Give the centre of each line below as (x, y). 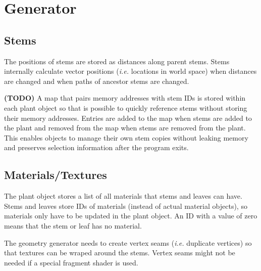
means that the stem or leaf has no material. (73, 225)
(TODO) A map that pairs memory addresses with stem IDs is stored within (125, 98)
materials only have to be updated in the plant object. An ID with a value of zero (131, 216)
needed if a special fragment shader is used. (71, 262)
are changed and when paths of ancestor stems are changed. (97, 81)
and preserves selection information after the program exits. (96, 147)
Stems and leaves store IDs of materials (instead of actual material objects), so (126, 206)
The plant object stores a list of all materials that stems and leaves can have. (123, 196)
